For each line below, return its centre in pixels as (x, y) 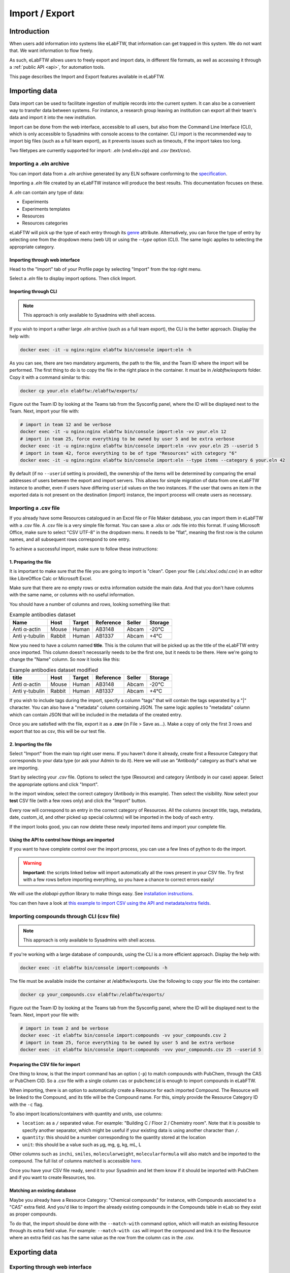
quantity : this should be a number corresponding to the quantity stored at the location (114, 1138)
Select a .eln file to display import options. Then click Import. (73, 279)
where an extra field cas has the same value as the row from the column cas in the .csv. (102, 1238)
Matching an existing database (43, 1191)
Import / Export (42, 13)
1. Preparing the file (30, 562)
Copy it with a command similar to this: (50, 377)
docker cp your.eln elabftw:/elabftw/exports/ (79, 391)
